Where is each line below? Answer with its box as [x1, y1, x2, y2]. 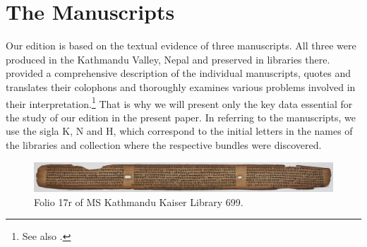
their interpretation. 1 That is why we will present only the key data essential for [6, 94, 353, 111]
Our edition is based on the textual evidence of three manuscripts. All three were [6, 38, 356, 53]
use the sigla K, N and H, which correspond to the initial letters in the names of [6, 123, 353, 138]
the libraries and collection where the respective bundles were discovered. [6, 137, 322, 152]
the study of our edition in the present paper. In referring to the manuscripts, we [6, 109, 356, 124]
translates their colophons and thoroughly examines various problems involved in [6, 79, 356, 94]
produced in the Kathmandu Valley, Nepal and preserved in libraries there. [6, 52, 330, 66]
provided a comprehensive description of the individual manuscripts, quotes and [6, 66, 351, 80]
